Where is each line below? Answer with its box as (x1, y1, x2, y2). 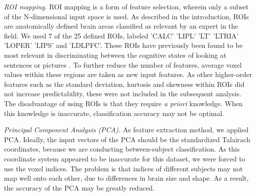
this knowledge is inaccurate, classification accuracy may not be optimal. (4, 108, 224, 118)
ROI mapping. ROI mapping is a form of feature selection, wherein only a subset (4, 1, 249, 11)
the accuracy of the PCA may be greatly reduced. (4, 182, 155, 193)
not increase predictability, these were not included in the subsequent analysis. (4, 88, 242, 99)
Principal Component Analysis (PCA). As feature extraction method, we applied (4, 124, 249, 135)
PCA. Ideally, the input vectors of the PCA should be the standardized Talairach (4, 134, 251, 144)
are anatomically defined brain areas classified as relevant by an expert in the (4, 21, 238, 31)
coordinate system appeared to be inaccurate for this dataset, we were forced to (4, 153, 246, 163)
